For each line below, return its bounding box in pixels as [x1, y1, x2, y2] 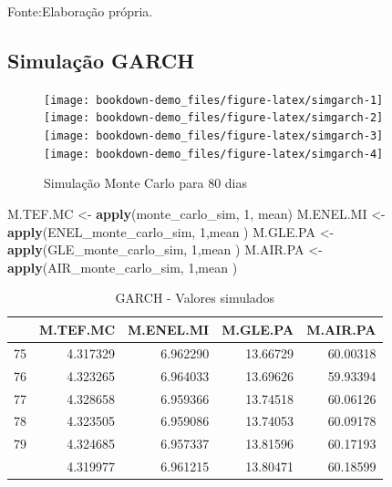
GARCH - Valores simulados [115, 288, 275, 307]
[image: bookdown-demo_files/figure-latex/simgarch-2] [44, 111, 384, 125]
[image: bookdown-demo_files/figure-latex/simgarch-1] [44, 93, 384, 107]
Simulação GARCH [7, 46, 195, 74]
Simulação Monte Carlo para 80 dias [44, 173, 247, 192]
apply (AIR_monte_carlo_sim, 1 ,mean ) [7, 257, 238, 276]
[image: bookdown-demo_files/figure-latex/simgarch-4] [44, 147, 384, 161]
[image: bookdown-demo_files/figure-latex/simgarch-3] [44, 130, 384, 143]
